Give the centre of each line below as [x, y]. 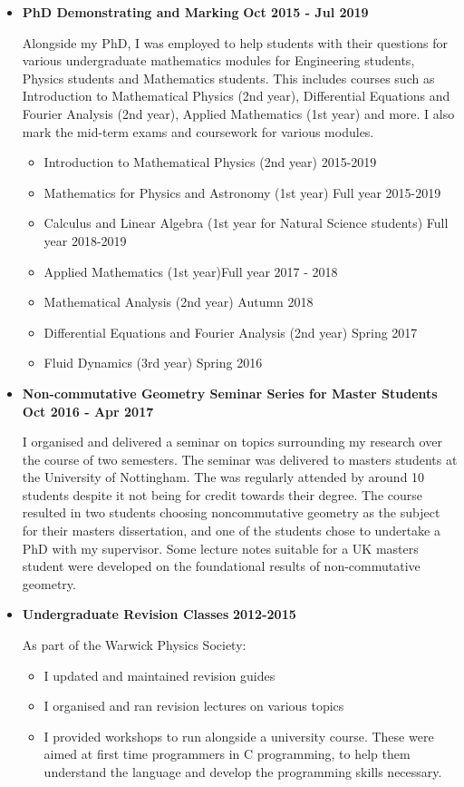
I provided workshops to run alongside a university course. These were [239, 736]
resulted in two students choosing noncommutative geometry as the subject [231, 512]
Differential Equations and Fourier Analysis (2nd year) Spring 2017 [231, 332]
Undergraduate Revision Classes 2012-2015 [159, 614]
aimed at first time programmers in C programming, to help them [227, 754]
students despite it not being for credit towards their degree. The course [222, 494]
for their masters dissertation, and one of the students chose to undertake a [231, 531]
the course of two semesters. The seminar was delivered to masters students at [240, 459]
